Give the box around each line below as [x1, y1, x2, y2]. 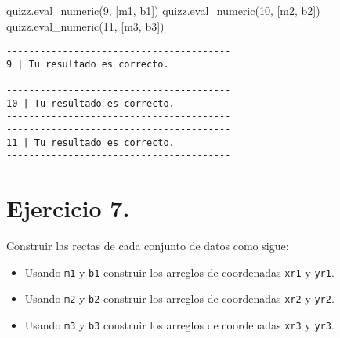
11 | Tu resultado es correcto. [6, 136, 175, 148]
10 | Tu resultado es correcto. [6, 97, 175, 109]
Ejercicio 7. [6, 192, 130, 224]
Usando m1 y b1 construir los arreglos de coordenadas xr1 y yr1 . [24, 263, 335, 280]
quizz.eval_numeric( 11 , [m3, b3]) [6, 17, 165, 34]
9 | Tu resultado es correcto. [6, 58, 169, 70]
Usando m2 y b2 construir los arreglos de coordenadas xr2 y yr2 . [24, 290, 335, 307]
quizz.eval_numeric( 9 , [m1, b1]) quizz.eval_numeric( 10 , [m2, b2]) [6, 2, 320, 18]
